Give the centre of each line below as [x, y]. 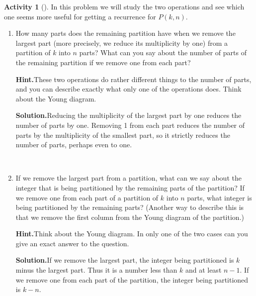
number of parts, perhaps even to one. [74, 145]
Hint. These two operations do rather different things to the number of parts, [133, 79]
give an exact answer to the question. [72, 243]
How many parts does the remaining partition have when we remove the [126, 33]
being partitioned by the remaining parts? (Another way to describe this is [130, 207]
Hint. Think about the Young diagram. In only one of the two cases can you [132, 234]
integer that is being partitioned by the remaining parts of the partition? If [130, 187]
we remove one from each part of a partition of [87, 197]
